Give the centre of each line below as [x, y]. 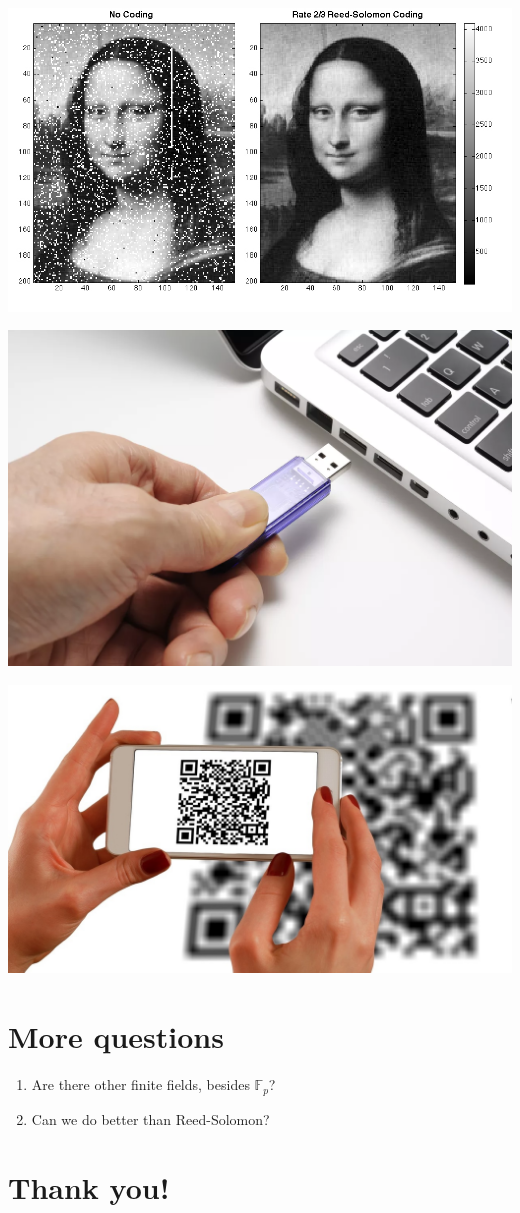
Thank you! [89, 1187]
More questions [116, 1036]
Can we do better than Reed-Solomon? [150, 1118]
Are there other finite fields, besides [140, 1084]
